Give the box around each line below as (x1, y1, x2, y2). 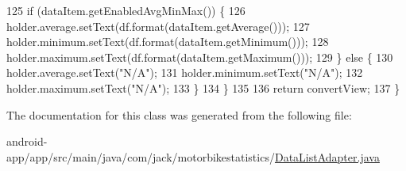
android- (6, 133, 48, 150)
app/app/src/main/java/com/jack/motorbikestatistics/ (6, 148, 275, 165)
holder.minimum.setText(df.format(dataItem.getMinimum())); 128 (6, 33, 329, 50)
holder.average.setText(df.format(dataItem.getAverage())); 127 (6, 17, 310, 34)
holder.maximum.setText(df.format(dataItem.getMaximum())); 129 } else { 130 (6, 48, 393, 65)
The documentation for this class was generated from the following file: (6, 106, 352, 123)
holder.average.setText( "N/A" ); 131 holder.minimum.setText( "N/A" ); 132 (6, 64, 363, 81)
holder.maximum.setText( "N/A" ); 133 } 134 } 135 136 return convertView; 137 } (6, 79, 400, 96)
